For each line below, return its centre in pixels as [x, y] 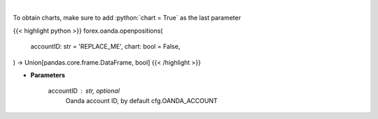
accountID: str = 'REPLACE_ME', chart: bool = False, [105, 47]
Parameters [48, 75]
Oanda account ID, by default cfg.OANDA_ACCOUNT [142, 100]
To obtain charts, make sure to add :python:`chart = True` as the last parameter [127, 18]
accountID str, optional [84, 91]
